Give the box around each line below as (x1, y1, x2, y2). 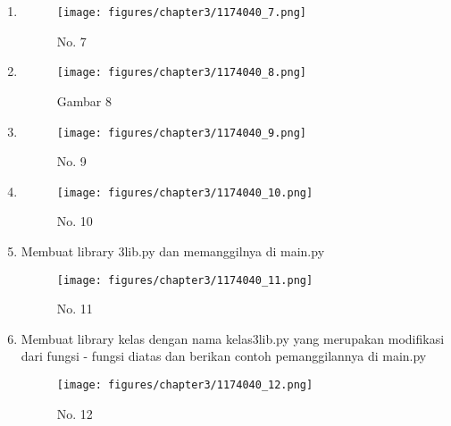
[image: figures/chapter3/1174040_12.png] (56, 379, 313, 392)
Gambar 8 (56, 91, 112, 110)
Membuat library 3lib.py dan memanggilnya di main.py (21, 242, 325, 260)
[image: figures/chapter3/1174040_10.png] (56, 186, 313, 199)
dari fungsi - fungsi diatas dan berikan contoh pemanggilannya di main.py (21, 347, 427, 365)
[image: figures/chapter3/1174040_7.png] (56, 6, 306, 19)
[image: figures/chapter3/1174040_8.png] (56, 66, 306, 79)
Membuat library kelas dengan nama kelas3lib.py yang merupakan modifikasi (21, 329, 445, 347)
